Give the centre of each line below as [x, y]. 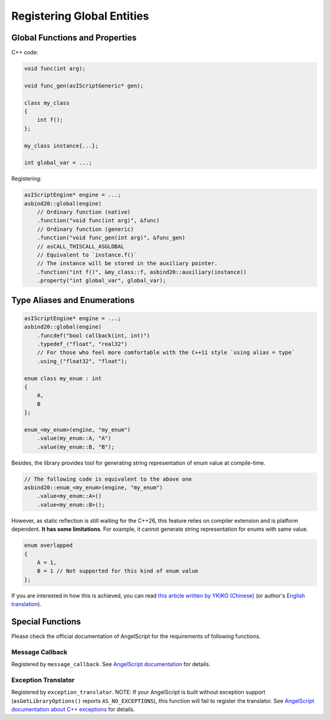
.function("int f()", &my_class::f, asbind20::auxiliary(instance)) [142, 272]
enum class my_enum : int [63, 378]
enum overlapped [49, 546]
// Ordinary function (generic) [86, 229]
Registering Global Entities [80, 16]
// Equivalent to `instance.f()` [87, 255]
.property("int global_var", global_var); [101, 281]
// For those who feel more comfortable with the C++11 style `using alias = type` [166, 353]
